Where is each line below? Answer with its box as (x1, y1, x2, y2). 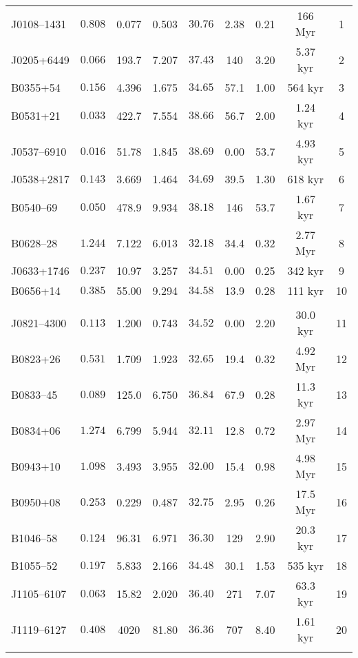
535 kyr (287, 557, 324, 573)
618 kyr (287, 171, 324, 187)
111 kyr (287, 282, 324, 298)
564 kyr (287, 79, 324, 95)
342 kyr (287, 263, 324, 278)
